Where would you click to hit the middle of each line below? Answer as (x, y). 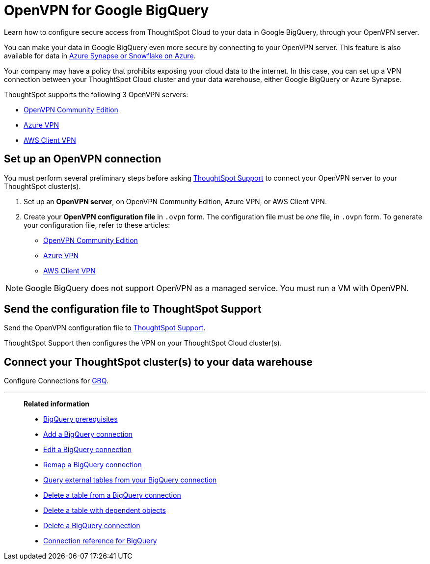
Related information (57, 404)
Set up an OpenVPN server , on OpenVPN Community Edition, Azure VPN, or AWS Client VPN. (175, 201)
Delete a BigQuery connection (92, 526)
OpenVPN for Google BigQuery (106, 10)
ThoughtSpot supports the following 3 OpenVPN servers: (96, 94)
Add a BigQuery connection (88, 434)
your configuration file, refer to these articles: (97, 225)
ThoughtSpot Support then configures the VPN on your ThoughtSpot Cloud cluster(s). (143, 343)
